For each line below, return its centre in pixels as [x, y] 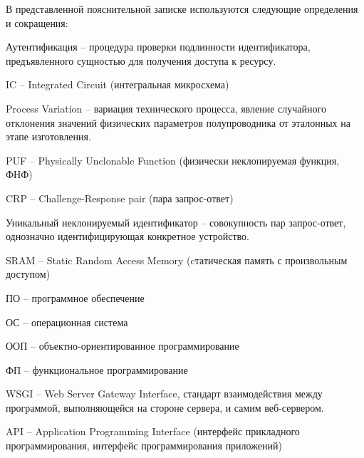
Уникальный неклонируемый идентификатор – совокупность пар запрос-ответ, [176, 222]
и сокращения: [37, 22]
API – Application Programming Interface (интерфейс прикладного [153, 431]
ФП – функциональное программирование [97, 369]
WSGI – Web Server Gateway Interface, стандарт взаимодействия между [164, 394]
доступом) [28, 274]
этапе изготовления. [48, 136]
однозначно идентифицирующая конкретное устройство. [128, 236]
